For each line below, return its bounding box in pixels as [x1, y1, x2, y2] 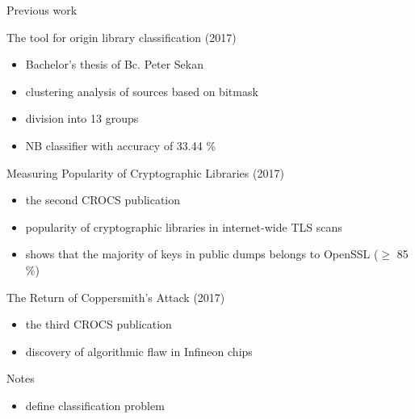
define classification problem [25, 396, 165, 413]
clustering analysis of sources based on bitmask [25, 82, 258, 99]
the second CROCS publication [25, 191, 181, 208]
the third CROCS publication [25, 316, 172, 333]
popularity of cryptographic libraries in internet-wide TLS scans [25, 218, 342, 235]
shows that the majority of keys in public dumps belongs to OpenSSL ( [25, 245, 379, 262]
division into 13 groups [25, 110, 139, 127]
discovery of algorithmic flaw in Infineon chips [25, 342, 253, 359]
